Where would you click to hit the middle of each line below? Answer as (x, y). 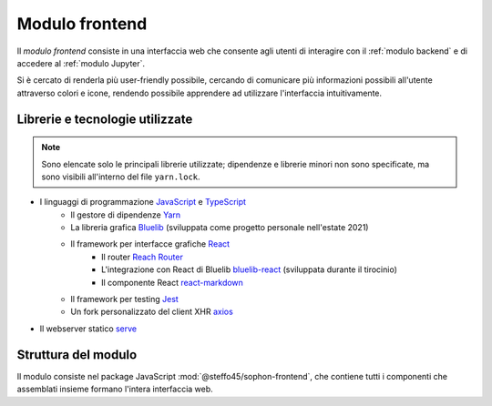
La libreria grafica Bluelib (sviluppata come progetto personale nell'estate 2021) (220, 228)
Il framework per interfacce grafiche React (150, 244)
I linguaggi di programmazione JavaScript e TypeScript (143, 202)
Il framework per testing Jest (125, 299)
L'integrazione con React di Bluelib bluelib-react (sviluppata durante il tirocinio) (250, 269)
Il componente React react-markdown (172, 282)
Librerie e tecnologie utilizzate (105, 119)
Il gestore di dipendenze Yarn (126, 215)
